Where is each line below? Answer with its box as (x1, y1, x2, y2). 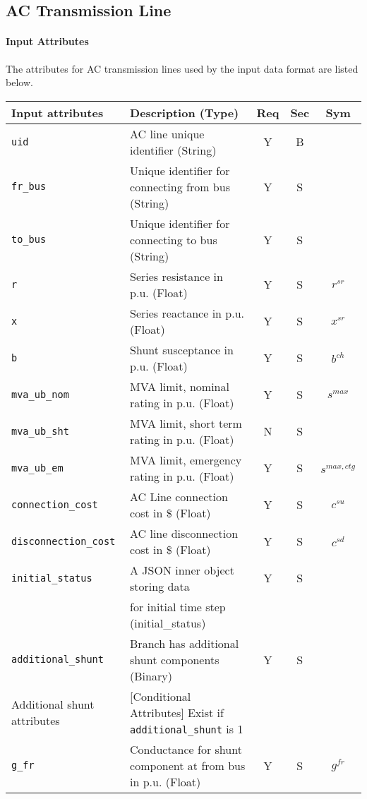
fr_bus (11, 181, 47, 193)
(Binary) (130, 667, 172, 684)
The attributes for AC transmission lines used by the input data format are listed (6, 61, 359, 76)
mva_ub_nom (11, 388, 69, 400)
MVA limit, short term (130, 414, 242, 431)
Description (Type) (130, 104, 239, 121)
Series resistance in (130, 268, 223, 284)
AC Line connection (130, 488, 228, 505)
